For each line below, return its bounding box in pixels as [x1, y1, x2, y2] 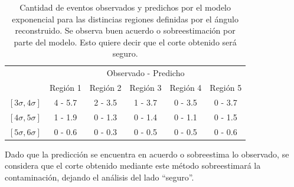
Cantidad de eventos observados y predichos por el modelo [19, 1, 231, 13]
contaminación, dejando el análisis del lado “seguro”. [5, 170, 194, 183]
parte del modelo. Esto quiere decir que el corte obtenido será [14, 35, 237, 48]
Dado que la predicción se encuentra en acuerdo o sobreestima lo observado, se [5, 147, 289, 160]
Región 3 [129, 81, 162, 94]
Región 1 [49, 81, 81, 94]
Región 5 [210, 81, 242, 94]
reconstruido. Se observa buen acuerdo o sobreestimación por [15, 24, 236, 37]
